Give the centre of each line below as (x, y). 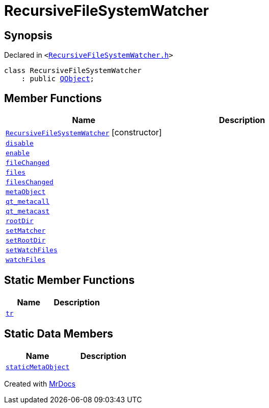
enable (18, 153)
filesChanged (30, 182)
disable (20, 143)
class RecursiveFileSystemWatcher (73, 71)
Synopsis (28, 35)
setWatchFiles (32, 250)
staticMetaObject (38, 367)
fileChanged (28, 163)
